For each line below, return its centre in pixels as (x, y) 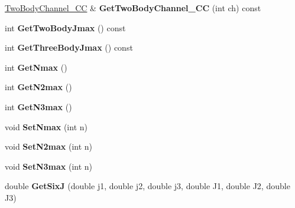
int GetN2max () (38, 87)
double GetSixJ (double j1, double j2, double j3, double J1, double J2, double (147, 186)
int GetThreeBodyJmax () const (69, 47)
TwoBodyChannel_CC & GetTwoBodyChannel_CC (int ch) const (133, 8)
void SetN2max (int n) (49, 146)
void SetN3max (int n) (49, 166)
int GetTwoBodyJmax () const (65, 27)
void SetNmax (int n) (46, 126)
